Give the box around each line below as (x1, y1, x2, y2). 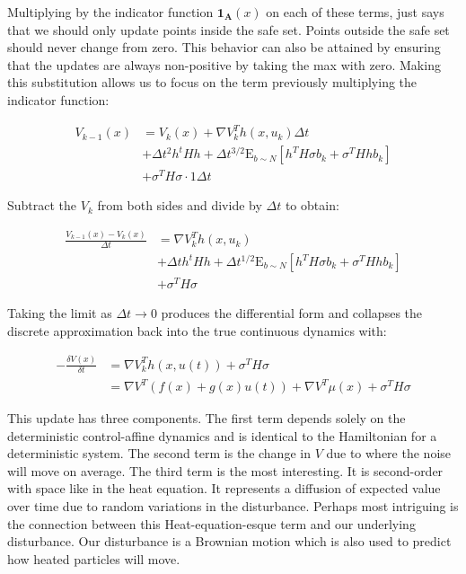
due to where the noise (326, 444, 452, 463)
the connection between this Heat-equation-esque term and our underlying (7, 514, 416, 533)
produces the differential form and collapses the (161, 304, 423, 322)
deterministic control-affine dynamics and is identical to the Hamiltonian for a (7, 426, 437, 445)
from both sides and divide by (97, 196, 262, 215)
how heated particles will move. (7, 549, 180, 568)
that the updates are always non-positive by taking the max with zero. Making (7, 55, 441, 74)
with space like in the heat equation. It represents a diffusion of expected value (7, 479, 441, 498)
